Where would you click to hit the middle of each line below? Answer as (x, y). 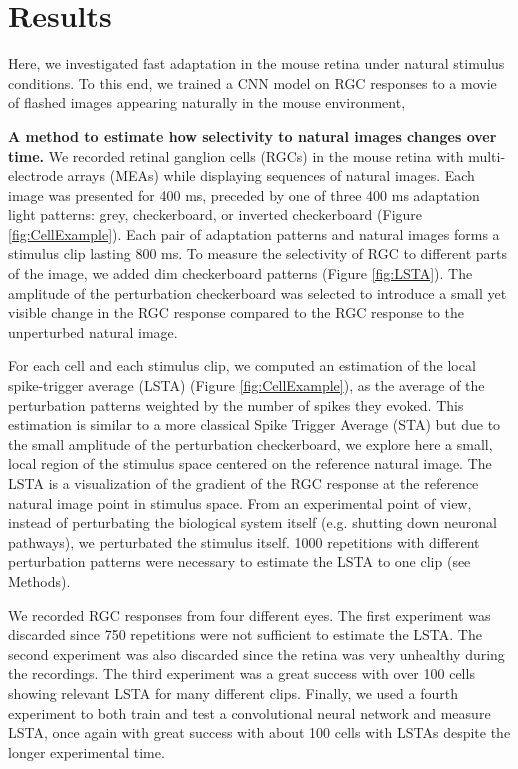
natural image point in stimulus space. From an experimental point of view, (240, 502)
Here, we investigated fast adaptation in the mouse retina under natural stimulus (256, 63)
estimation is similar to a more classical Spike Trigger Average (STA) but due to (254, 424)
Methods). (39, 580)
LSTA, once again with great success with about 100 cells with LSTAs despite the (259, 732)
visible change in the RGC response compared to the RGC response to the (236, 312)
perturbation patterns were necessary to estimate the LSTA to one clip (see (239, 561)
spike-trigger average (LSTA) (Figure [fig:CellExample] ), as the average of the (246, 385)
